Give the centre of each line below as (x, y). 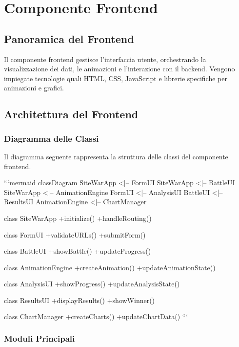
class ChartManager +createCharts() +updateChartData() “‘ (96, 316)
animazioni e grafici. (34, 88)
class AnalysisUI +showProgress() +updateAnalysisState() (92, 284)
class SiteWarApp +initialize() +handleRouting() (78, 218)
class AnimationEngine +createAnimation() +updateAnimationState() (110, 267)
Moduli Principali (40, 338)
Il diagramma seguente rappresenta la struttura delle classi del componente (116, 156)
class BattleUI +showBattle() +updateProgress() (78, 251)
